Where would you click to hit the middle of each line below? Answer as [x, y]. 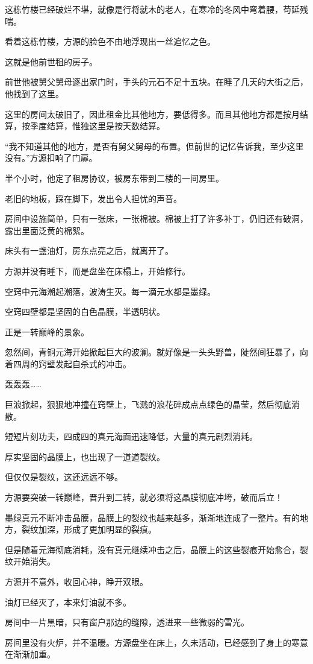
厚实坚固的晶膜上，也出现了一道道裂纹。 [85, 456]
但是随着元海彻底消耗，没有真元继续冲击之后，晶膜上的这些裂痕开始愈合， [152, 549]
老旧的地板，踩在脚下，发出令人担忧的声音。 [93, 198]
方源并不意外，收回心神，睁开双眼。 [76, 581]
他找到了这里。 [34, 93]
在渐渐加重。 [30, 654]
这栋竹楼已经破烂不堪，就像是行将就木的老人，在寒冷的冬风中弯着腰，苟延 [152, 9]
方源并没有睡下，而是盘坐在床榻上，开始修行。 [98, 270]
